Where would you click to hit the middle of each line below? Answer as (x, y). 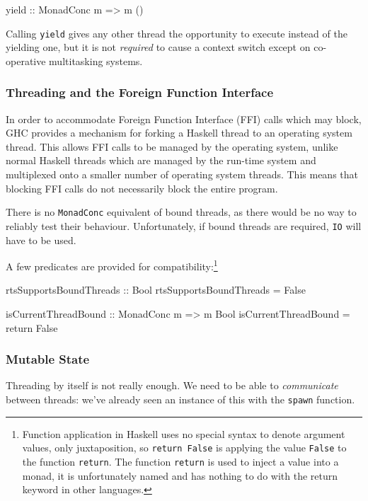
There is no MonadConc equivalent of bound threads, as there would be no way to (181, 212)
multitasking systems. (96, 61)
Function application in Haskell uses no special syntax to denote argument (184, 433)
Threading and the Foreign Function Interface (140, 92)
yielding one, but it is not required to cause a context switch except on (158, 47)
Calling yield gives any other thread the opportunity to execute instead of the (177, 33)
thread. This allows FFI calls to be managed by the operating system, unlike (172, 146)
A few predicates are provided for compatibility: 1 (112, 265)
